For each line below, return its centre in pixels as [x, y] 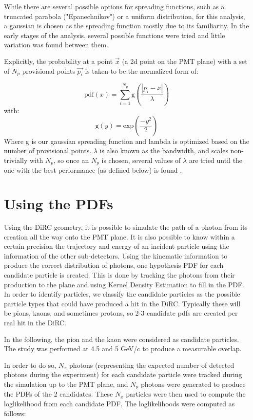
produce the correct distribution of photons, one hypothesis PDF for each [114, 265]
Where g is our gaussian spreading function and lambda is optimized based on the [127, 141]
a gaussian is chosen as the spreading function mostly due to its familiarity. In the [126, 26]
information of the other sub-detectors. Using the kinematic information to [116, 255]
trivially [16, 160]
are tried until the [216, 160]
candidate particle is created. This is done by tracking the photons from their [119, 274]
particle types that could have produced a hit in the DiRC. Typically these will [122, 303]
